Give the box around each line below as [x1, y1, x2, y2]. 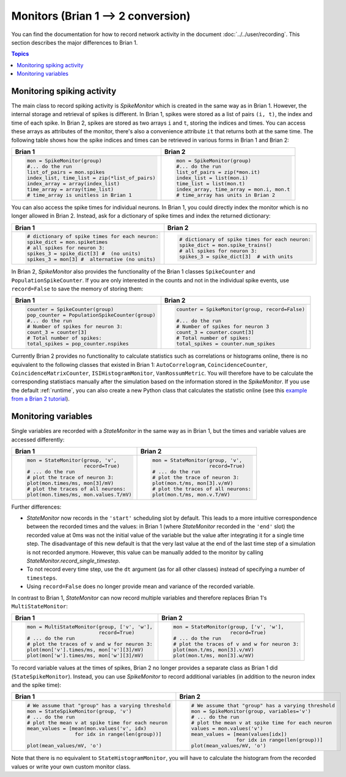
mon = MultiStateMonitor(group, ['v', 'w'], [26, 624, 153, 630]
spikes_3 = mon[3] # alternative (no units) [26, 256, 156, 263]
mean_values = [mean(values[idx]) [191, 731, 287, 738]
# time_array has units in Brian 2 [176, 191, 275, 198]
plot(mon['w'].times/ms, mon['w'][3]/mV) [26, 652, 144, 659]
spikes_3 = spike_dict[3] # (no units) [26, 251, 141, 257]
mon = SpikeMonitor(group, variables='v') [191, 708, 311, 715]
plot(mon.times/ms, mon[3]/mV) [26, 480, 114, 486]
